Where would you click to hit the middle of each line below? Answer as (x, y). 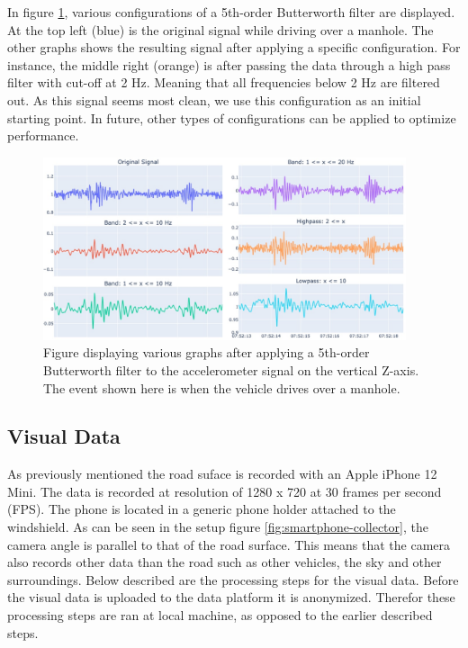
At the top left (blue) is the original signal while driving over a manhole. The (220, 29)
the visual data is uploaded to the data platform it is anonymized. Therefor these (231, 597)
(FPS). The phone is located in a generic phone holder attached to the (202, 509)
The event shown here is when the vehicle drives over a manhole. (222, 387)
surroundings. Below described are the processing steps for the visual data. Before (233, 579)
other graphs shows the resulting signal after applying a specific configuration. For (234, 47)
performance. (43, 135)
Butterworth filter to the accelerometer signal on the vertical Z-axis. (231, 369)
